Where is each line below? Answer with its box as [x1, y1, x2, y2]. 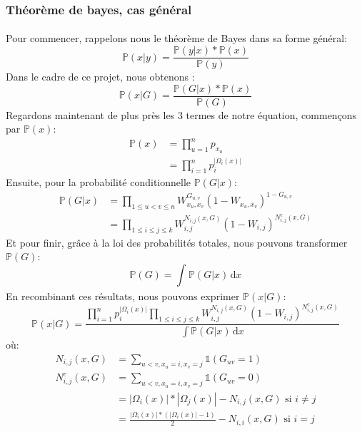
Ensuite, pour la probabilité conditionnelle [6, 174, 191, 189]
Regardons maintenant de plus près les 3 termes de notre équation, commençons [6, 107, 357, 122]
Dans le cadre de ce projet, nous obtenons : [6, 69, 195, 84]
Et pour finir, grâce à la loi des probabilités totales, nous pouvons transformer [6, 235, 348, 250]
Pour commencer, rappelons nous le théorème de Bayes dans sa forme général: [6, 31, 348, 46]
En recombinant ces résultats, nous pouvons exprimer [6, 288, 240, 303]
